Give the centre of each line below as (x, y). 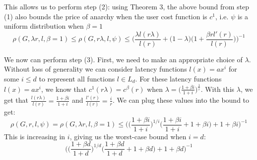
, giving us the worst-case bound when (128, 136)
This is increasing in (35, 136)
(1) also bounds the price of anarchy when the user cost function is (106, 16)
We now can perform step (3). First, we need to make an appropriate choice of (123, 59)
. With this (218, 89)
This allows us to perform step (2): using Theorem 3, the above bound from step (127, 6)
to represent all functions (77, 79)
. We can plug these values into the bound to (181, 100)
